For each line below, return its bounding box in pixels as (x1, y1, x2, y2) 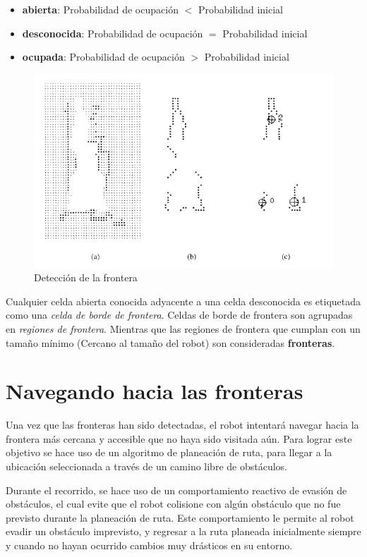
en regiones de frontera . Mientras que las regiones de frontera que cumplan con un (6, 321, 361, 336)
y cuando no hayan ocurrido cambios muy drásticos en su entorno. (6, 538, 293, 552)
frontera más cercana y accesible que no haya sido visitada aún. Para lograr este (6, 431, 352, 446)
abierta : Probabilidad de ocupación (22, 2, 179, 16)
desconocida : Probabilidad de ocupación (22, 25, 203, 40)
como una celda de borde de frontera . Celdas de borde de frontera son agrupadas (6, 307, 353, 322)
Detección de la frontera (34, 270, 138, 285)
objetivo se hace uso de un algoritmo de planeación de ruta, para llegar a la (6, 445, 332, 460)
